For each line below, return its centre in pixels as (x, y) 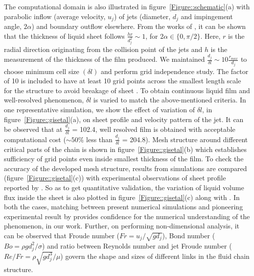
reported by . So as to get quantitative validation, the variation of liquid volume (124, 188)
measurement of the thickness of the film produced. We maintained (104, 59)
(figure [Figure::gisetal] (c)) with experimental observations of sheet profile (115, 178)
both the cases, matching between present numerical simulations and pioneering (124, 207)
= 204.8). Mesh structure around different (185, 139)
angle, (13, 26)
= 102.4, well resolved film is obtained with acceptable (154, 129)
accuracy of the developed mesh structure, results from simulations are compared (126, 168)
